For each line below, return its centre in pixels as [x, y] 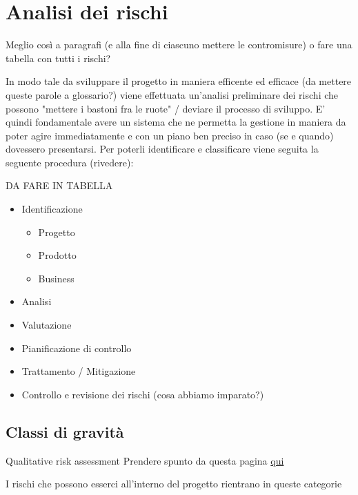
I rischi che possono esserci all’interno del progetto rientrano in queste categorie [174, 484]
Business [56, 278]
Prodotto [57, 255]
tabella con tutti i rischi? [58, 58]
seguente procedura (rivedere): [70, 162]
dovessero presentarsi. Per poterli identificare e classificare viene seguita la [162, 149]
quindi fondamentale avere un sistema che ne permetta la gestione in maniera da [176, 122]
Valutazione [47, 325]
